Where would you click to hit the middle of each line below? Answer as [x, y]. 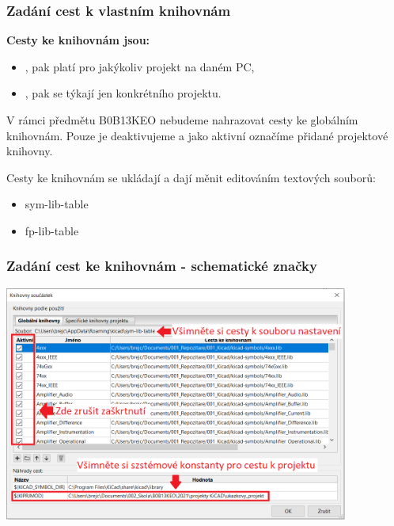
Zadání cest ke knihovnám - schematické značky [162, 266]
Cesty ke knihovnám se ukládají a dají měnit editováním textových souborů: [191, 177]
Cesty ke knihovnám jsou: [78, 40]
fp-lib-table [52, 230]
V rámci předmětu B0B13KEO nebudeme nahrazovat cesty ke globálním [182, 120]
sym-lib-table [57, 204]
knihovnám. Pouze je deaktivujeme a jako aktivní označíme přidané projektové [197, 135]
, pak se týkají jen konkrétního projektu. [123, 93]
